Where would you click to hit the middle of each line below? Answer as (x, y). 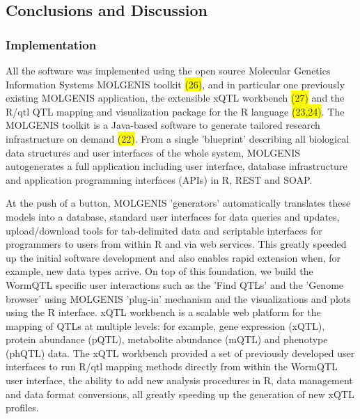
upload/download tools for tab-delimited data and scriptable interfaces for (164, 230)
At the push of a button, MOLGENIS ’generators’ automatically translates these (178, 203)
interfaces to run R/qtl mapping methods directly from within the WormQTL (172, 366)
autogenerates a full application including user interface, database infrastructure (177, 166)
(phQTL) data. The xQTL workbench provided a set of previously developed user (180, 353)
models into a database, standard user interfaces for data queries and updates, (173, 216)
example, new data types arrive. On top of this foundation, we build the (159, 271)
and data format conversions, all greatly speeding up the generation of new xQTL (180, 394)
